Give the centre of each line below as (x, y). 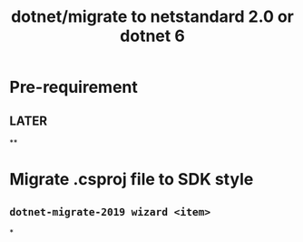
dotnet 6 (152, 36)
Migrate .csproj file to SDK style (132, 180)
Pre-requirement (74, 87)
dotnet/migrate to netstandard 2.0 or (152, 17)
